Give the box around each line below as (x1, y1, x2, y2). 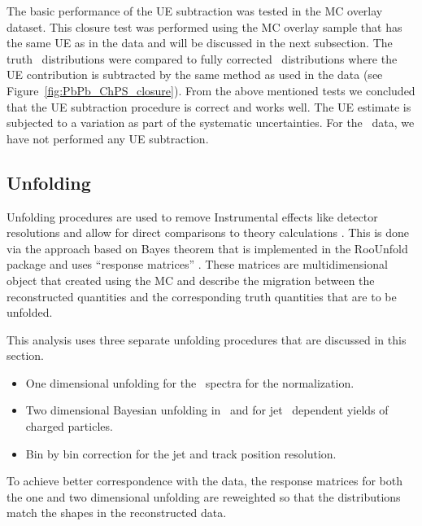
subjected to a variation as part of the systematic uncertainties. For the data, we (7, 114, 415, 131)
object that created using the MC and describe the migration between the (7, 271, 375, 288)
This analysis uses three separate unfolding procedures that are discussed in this (7, 331, 407, 348)
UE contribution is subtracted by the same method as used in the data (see (7, 66, 383, 83)
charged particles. (25, 418, 113, 435)
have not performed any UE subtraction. (7, 129, 209, 147)
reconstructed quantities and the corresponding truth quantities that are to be (7, 287, 397, 305)
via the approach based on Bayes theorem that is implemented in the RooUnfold (7, 239, 408, 256)
